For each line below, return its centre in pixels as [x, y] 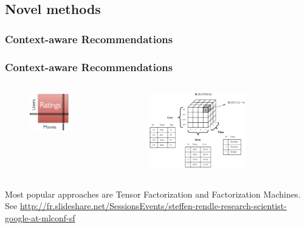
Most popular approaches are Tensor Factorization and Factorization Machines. [153, 194]
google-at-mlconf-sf [40, 217]
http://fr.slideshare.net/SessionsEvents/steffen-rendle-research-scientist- [153, 206]
